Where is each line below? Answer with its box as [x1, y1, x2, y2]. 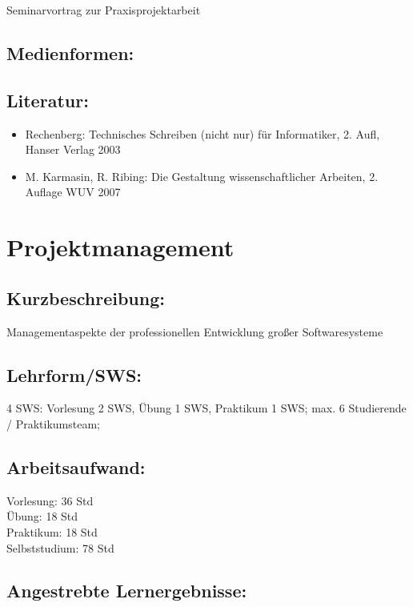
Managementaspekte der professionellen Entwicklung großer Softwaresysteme [6, 323, 383, 340]
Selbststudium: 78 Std [6, 539, 114, 556]
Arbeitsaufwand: [6, 454, 146, 479]
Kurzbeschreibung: [6, 285, 165, 310]
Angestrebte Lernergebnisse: [6, 578, 247, 603]
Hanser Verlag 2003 [25, 141, 121, 158]
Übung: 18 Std [6, 508, 78, 525]
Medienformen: [6, 40, 134, 65]
